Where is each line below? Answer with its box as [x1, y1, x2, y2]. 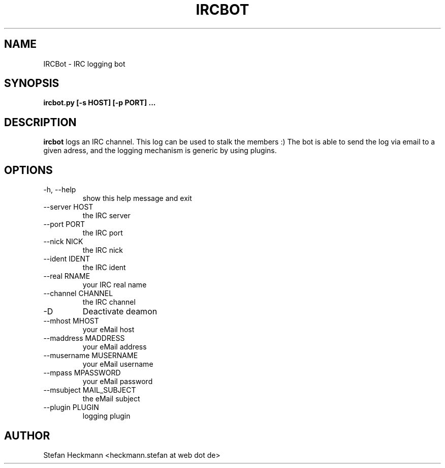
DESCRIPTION [4, 115, 77, 129]
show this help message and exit [82, 194, 192, 203]
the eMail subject [82, 394, 140, 403]
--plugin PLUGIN [43, 403, 99, 412]
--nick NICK [43, 237, 83, 246]
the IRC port [82, 228, 123, 238]
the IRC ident [82, 263, 126, 272]
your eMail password [82, 377, 153, 386]
